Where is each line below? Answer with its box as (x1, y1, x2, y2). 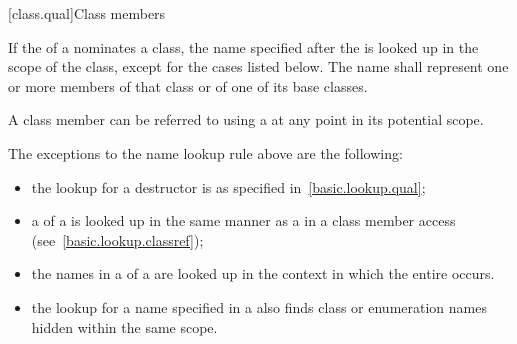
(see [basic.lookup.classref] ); (31, 229, 204, 250)
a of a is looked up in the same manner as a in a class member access (31, 210, 456, 231)
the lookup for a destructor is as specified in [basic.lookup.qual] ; (31, 176, 426, 197)
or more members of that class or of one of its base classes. (8, 75, 368, 96)
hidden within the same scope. (31, 316, 218, 337)
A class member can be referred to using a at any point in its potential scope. (8, 109, 484, 130)
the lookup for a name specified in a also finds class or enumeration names (31, 296, 487, 317)
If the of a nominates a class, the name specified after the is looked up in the (8, 36, 479, 57)
